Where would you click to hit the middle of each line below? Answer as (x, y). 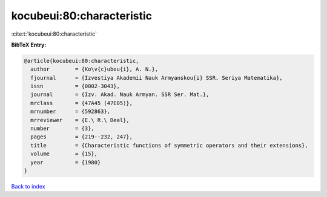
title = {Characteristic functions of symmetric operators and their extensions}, (169, 145)
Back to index (28, 186)
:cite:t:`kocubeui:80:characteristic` (54, 34)
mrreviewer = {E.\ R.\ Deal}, (80, 120)
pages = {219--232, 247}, (82, 137)
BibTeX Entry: (29, 45)
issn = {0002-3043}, (75, 86)
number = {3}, (63, 129)
